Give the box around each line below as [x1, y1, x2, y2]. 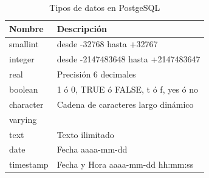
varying [9, 113, 37, 125]
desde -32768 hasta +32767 [57, 38, 158, 50]
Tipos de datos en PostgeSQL [49, 1, 160, 13]
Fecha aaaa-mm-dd [57, 143, 128, 156]
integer [9, 53, 35, 65]
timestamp [9, 158, 49, 171]
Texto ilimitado [57, 128, 114, 140]
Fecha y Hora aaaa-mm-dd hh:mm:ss [57, 158, 194, 171]
